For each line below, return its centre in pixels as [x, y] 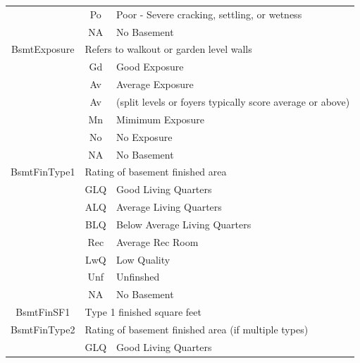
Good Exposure [150, 67]
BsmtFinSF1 [43, 312]
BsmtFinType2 [43, 329]
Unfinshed [138, 277]
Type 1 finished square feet [143, 312]
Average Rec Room [157, 241]
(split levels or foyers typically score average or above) [233, 101]
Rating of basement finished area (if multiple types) [197, 329]
